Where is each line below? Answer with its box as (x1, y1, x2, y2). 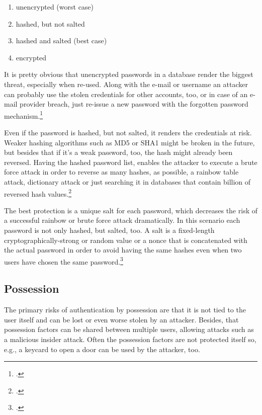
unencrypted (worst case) (16, 2, 94, 12)
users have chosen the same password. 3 (4, 255, 123, 267)
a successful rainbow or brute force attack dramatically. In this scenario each (4, 215, 240, 225)
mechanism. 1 (4, 109, 43, 121)
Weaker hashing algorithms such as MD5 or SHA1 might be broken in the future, (4, 137, 255, 147)
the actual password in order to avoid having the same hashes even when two (4, 244, 242, 255)
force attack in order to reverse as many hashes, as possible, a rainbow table (4, 167, 239, 177)
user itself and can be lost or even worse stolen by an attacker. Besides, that (4, 314, 239, 324)
